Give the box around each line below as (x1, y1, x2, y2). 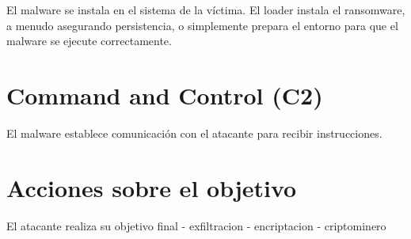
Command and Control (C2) (6, 78, 323, 111)
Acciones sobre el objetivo (6, 171, 297, 203)
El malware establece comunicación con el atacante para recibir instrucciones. (6, 124, 382, 141)
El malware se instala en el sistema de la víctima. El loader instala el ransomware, (6, 2, 405, 17)
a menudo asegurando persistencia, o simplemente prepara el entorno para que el (6, 17, 398, 33)
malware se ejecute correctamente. (6, 32, 172, 49)
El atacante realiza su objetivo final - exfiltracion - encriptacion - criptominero (6, 217, 386, 233)
